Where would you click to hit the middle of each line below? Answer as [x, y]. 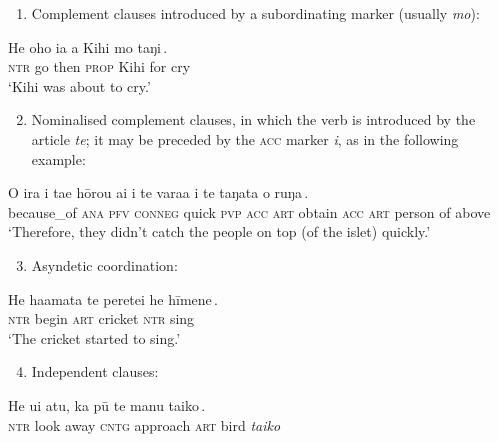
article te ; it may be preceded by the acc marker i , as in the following [245, 138]
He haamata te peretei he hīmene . [113, 298]
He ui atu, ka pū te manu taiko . [107, 404]
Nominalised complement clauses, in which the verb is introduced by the [253, 119]
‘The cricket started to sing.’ [94, 337]
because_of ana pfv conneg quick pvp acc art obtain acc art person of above [249, 211]
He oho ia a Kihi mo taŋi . [88, 46]
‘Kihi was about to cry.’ [79, 85]
